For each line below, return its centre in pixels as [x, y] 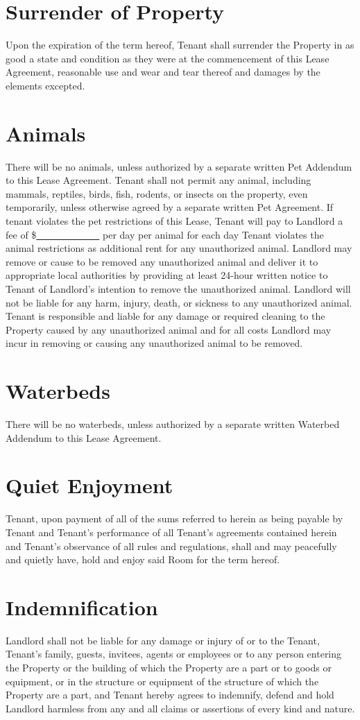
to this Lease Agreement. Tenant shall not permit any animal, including [158, 180]
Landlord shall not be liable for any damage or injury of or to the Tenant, [163, 640]
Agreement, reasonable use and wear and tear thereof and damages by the [163, 72]
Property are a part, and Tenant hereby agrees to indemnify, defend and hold [170, 695]
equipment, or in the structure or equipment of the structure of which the [162, 681]
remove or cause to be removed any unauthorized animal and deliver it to [162, 261]
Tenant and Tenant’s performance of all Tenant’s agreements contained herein [171, 532]
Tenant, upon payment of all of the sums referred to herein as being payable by [174, 518]
